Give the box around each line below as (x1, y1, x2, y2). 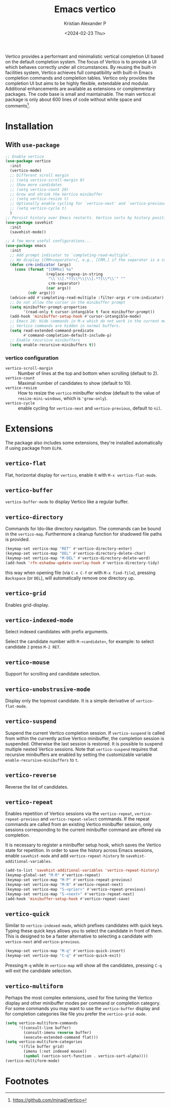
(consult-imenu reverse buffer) (23, 1030, 92, 1035)
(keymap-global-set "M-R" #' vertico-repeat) (5, 873, 101, 878)
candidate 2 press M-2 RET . (5, 644, 61, 650)
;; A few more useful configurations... (5, 238, 92, 244)
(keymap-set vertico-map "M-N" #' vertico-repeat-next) (5, 882, 123, 887)
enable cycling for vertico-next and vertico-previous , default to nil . (18, 405, 162, 411)
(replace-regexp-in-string (46, 271, 103, 277)
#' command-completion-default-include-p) (23, 333, 112, 338)
